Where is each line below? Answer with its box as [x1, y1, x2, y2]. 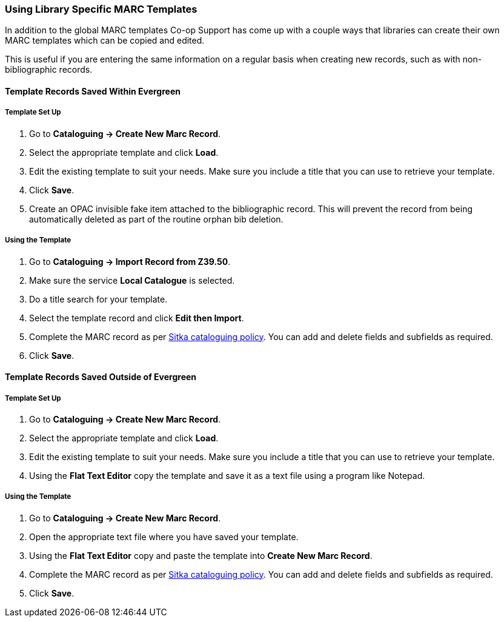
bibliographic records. [5, 64, 93, 75]
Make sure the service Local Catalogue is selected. [29, 275, 235, 286]
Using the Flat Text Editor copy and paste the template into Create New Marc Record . [29, 550, 373, 561]
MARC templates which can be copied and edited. [5, 35, 205, 46]
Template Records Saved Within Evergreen [5, 85, 181, 96]
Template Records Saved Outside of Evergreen [5, 372, 197, 383]
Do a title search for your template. [29, 293, 168, 304]
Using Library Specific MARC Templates [5, 3, 197, 15]
